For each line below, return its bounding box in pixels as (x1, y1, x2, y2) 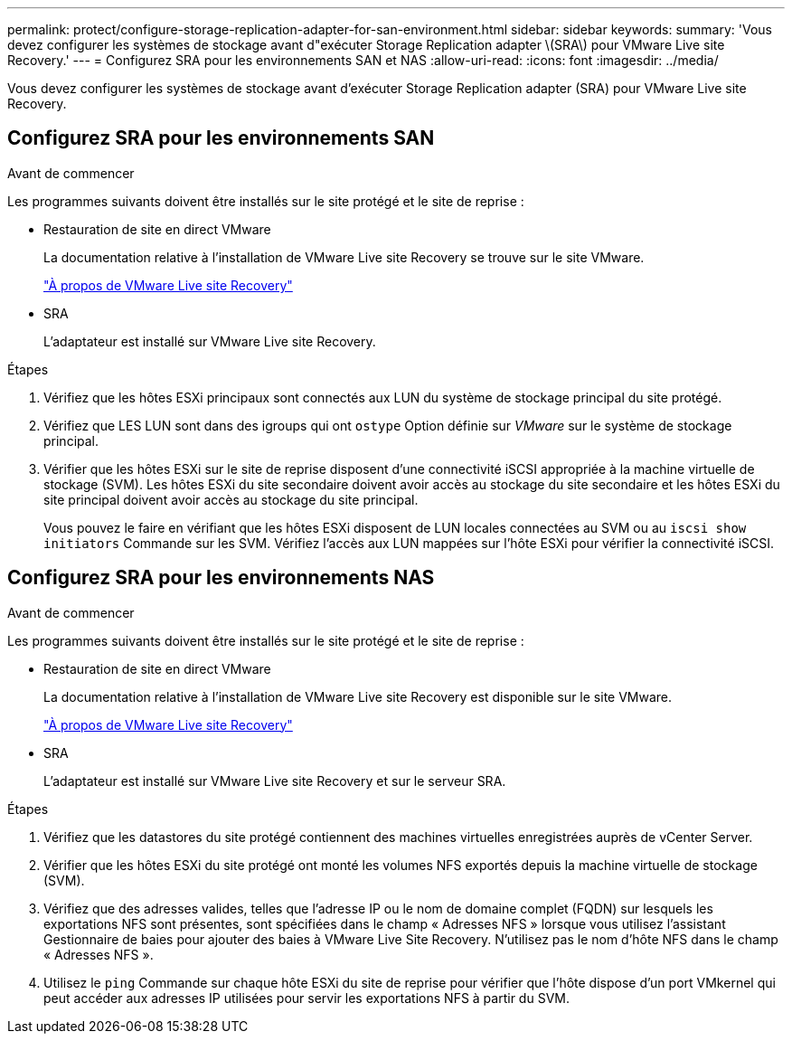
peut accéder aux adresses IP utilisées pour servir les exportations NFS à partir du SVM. (43, 989, 570, 1006)
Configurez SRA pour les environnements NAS (7, 566, 435, 590)
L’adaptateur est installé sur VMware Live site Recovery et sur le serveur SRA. (43, 772, 506, 789)
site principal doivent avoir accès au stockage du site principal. (43, 491, 419, 507)
